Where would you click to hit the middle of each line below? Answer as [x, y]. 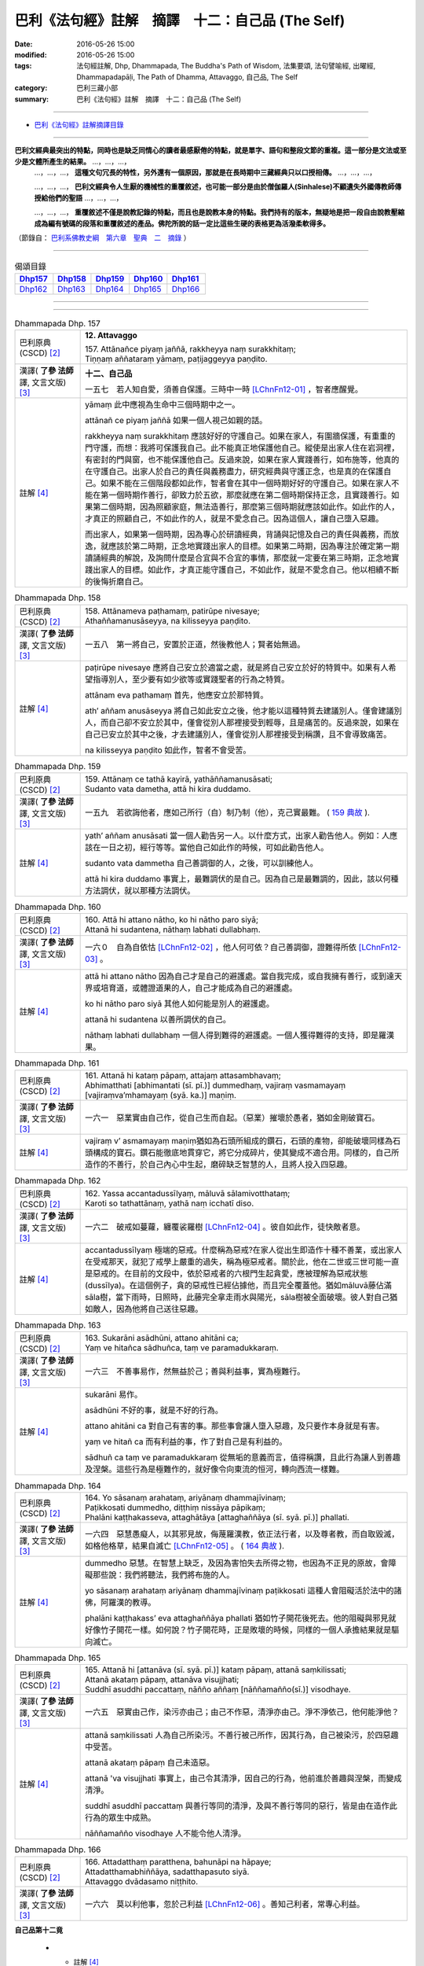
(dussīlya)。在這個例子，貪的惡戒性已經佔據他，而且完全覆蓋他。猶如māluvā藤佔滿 [238, 1286]
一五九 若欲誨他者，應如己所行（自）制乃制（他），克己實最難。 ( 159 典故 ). [228, 812]
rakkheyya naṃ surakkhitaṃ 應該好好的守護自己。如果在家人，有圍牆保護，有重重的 [240, 436]
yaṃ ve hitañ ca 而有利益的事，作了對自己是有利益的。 [186, 1441]
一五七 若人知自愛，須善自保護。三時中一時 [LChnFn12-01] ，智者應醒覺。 [224, 389]
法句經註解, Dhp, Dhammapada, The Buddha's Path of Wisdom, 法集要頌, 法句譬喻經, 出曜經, [226, 66]
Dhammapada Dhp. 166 [58, 1850]
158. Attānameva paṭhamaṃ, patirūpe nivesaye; [173, 611]
